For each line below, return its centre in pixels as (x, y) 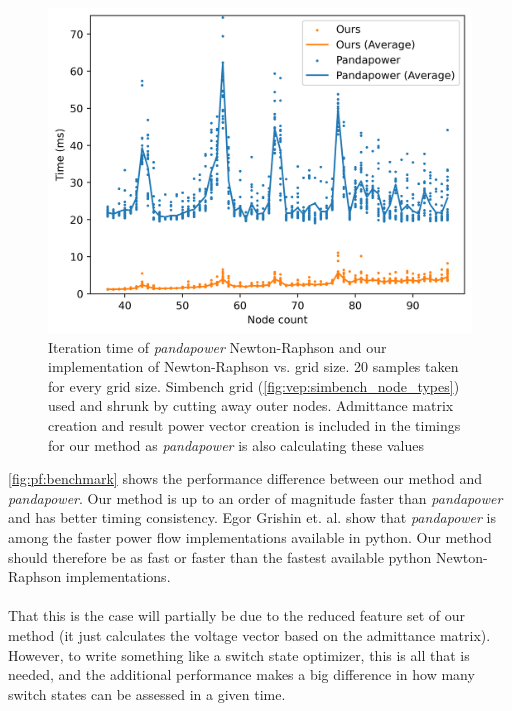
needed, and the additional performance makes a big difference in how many (241, 674)
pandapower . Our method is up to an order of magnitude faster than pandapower (255, 497)
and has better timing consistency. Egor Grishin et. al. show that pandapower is (252, 517)
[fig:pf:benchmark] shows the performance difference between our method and (245, 478)
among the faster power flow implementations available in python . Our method (250, 536)
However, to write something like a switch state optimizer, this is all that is (239, 654)
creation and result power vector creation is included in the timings (254, 425)
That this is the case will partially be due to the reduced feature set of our (237, 615)
